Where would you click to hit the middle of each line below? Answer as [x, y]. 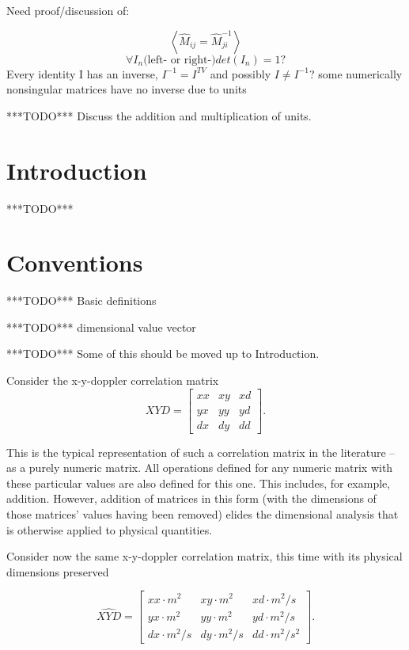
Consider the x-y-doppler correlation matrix [113, 380]
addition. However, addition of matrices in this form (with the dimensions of [191, 498]
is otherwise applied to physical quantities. [110, 529]
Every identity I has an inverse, [82, 73]
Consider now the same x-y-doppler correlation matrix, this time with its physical [204, 556]
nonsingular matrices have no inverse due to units [127, 89]
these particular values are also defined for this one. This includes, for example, [199, 483]
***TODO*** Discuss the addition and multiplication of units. [159, 115]
